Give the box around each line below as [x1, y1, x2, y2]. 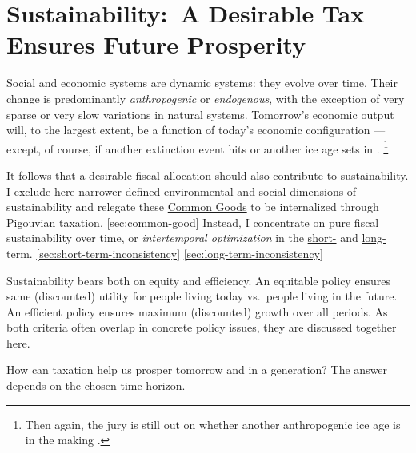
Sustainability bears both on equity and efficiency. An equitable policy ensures [6, 272, 390, 288]
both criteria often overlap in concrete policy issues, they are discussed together [6, 319, 397, 336]
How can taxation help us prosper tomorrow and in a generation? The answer [6, 361, 388, 378]
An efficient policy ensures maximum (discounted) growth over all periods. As [6, 303, 388, 320]
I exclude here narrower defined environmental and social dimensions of [6, 182, 357, 199]
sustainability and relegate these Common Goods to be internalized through [6, 198, 379, 215]
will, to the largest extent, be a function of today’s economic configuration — [6, 121, 386, 138]
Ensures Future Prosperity [6, 28, 306, 61]
